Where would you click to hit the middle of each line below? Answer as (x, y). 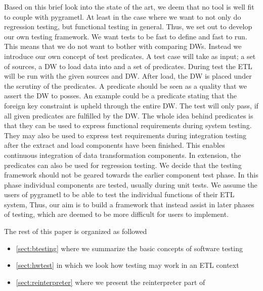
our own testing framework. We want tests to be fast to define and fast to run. (126, 36)
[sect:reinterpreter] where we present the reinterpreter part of (111, 282)
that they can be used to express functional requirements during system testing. (128, 125)
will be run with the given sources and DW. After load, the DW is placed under (128, 76)
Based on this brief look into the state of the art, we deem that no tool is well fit (129, 7)
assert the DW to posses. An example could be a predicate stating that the (120, 96)
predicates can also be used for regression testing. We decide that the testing (123, 165)
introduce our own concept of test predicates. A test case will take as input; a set (130, 56)
